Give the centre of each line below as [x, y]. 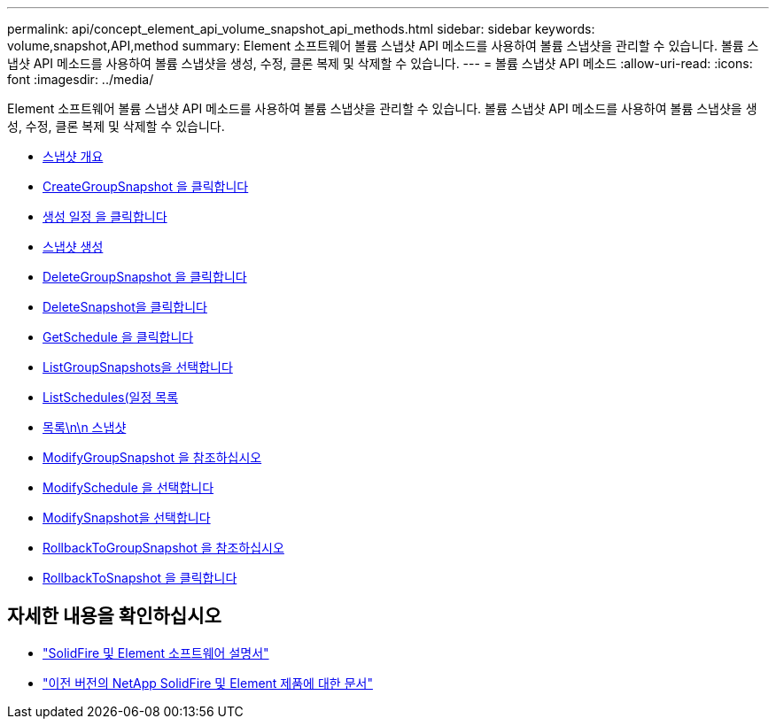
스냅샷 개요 [73, 156]
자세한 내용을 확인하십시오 [114, 616]
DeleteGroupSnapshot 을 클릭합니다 [145, 277]
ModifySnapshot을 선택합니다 [127, 517]
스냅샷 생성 [73, 247]
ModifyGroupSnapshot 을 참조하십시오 [152, 457]
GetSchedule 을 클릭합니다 [118, 337]
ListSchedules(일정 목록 [111, 397]
